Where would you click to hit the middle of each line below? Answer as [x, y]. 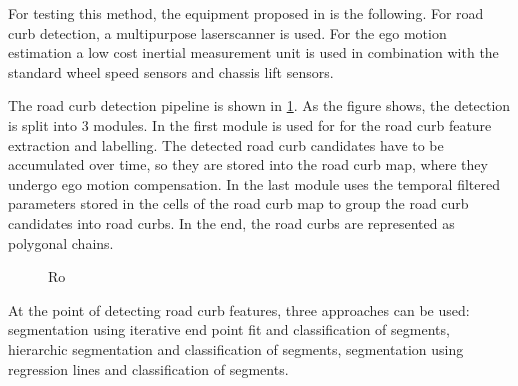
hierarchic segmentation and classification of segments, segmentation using [236, 348]
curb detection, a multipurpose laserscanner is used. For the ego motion [227, 32]
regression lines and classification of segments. [148, 368]
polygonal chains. [61, 242]
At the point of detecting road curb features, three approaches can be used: [239, 309]
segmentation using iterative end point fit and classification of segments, [229, 329]
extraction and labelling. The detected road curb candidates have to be [226, 144]
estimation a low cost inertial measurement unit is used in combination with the [253, 52]
